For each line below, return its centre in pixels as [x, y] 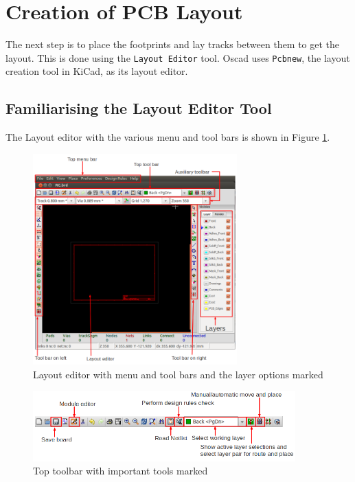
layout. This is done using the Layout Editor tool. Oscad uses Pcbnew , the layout [178, 57]
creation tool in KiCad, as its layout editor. [97, 71]
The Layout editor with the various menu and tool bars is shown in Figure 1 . [168, 137]
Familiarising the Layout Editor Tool [139, 108]
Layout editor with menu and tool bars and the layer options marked [178, 374]
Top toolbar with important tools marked [121, 471]
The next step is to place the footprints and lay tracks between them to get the [173, 44]
